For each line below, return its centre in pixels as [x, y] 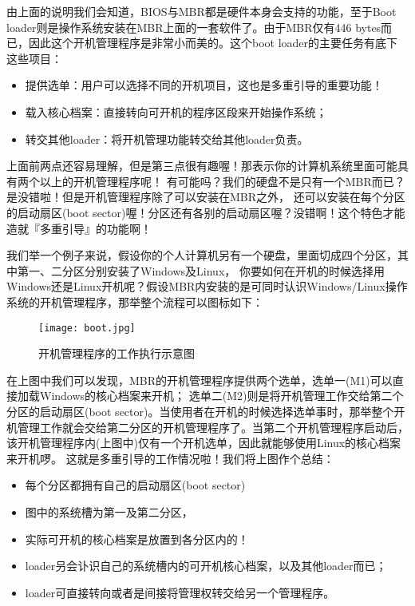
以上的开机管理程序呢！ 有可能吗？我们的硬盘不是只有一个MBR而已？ [222, 181]
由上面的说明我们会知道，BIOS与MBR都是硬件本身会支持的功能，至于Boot [202, 11]
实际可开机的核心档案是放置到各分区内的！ [137, 539]
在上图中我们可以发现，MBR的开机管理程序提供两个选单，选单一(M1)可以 [200, 380]
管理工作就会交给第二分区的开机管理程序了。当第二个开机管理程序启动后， [213, 427]
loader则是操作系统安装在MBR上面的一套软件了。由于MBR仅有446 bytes [194, 27]
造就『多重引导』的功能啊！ [79, 228]
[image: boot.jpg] [87, 328]
